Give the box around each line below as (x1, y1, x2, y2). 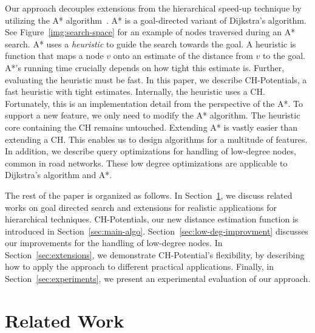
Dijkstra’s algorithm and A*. (5, 168, 112, 181)
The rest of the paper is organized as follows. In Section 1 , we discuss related (5, 188, 293, 201)
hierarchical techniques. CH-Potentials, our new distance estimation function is (5, 213, 299, 225)
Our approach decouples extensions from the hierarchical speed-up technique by (5, 2, 302, 14)
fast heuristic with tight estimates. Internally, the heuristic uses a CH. (5, 85, 265, 98)
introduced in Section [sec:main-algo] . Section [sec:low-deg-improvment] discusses (5, 224, 308, 237)
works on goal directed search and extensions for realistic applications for (5, 201, 277, 213)
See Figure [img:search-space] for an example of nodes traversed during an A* (5, 26, 296, 38)
